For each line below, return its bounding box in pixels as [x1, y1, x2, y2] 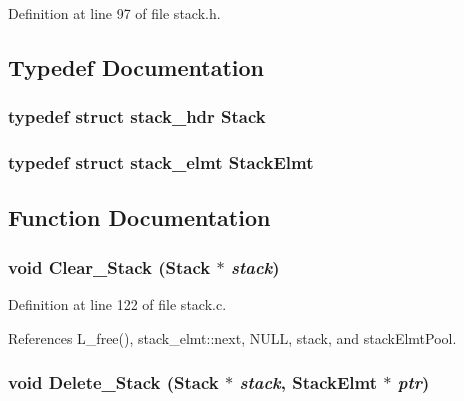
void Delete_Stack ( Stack [8, 370, 219, 395]
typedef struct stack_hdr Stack [8, 104, 266, 129]
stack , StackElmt [239, 370, 378, 395]
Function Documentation [8, 202, 271, 233]
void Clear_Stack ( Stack [8, 254, 211, 279]
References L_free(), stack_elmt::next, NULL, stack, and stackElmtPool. [8, 327, 457, 348]
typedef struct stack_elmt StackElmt [8, 150, 314, 175]
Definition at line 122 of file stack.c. [8, 294, 227, 315]
